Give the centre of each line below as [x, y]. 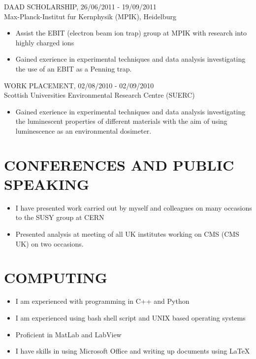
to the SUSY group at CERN [60, 217]
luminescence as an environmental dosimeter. [83, 130]
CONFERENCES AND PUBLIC [119, 164]
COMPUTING [56, 277]
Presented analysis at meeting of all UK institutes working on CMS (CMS [127, 234]
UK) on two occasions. [49, 243]
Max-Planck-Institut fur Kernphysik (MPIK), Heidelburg [90, 16]
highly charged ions [45, 42]
